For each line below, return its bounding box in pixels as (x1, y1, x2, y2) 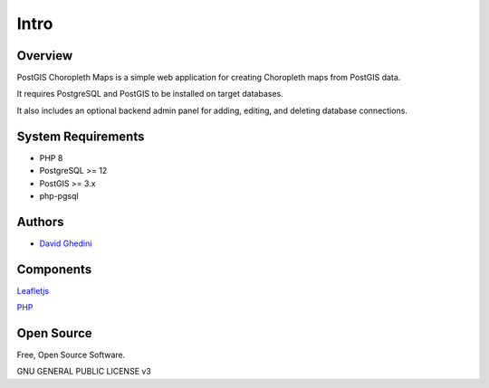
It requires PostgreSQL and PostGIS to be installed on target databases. (16, 89, 284, 99)
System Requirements (16, 128, 145, 144)
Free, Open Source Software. (16, 349, 126, 361)
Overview (16, 48, 73, 63)
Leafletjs (16, 285, 50, 296)
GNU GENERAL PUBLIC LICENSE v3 (16, 366, 151, 377)
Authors (16, 213, 64, 230)
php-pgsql (39, 190, 79, 201)
